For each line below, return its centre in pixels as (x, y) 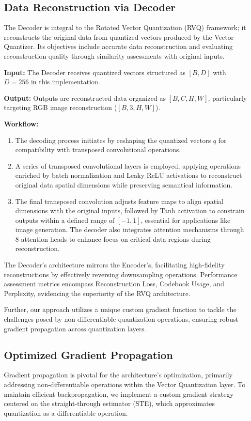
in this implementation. (65, 82)
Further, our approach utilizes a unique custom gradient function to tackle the (120, 309)
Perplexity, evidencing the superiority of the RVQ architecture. (97, 293)
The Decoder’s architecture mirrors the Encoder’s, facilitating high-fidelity (114, 265)
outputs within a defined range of (65, 220)
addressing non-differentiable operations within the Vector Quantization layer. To (125, 384)
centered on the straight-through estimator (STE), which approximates (110, 403)
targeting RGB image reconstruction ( (61, 107)
